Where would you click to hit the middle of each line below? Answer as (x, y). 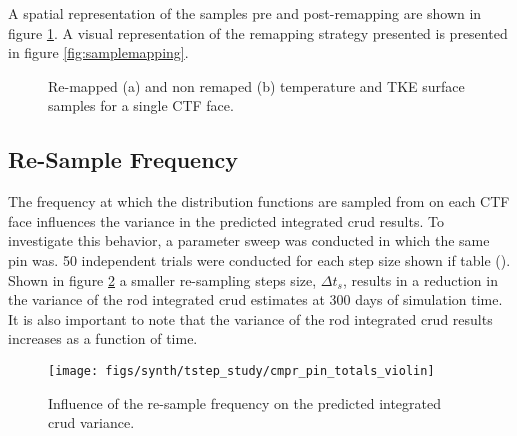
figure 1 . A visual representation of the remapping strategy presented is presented (258, 32)
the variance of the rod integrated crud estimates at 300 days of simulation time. (255, 299)
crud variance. (91, 422)
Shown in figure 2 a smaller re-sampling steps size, (162, 279)
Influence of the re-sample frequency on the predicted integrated (245, 402)
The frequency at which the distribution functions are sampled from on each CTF (259, 201)
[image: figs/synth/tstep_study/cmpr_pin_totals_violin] (241, 370)
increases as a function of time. (103, 338)
